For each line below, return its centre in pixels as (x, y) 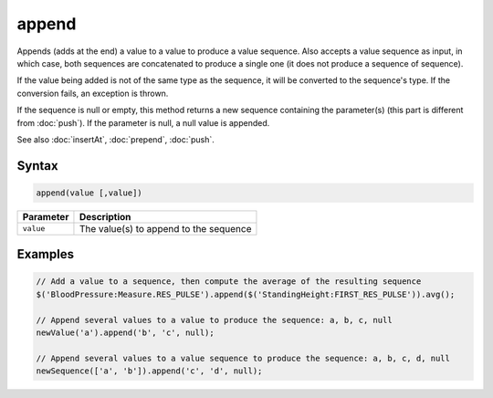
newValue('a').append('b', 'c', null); (125, 333)
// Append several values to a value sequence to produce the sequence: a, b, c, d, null (243, 358)
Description (105, 216)
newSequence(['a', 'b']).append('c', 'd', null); (149, 371)
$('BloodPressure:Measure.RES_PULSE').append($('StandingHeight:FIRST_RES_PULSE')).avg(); (246, 294)
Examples (46, 254)
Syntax (37, 166)
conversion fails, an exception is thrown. (93, 93)
